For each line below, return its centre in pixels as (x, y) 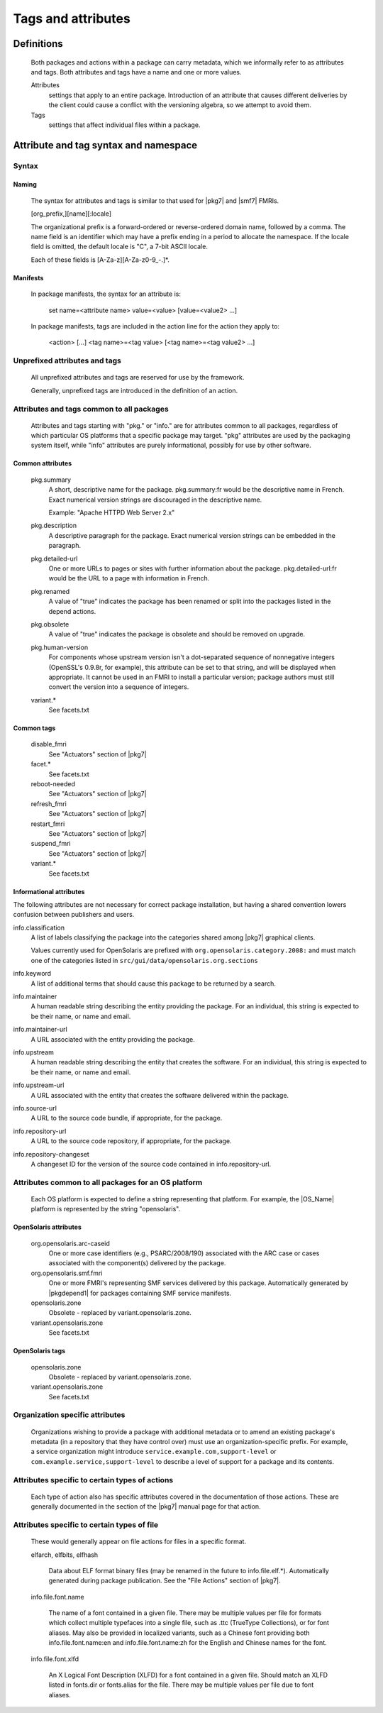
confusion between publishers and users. (74, 915)
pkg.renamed (50, 591)
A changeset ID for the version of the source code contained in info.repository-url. (151, 1164)
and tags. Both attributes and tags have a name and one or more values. (136, 72)
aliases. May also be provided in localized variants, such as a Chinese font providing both (179, 1633)
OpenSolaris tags (39, 1351)
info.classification (39, 927)
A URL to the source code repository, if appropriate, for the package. (131, 1141)
